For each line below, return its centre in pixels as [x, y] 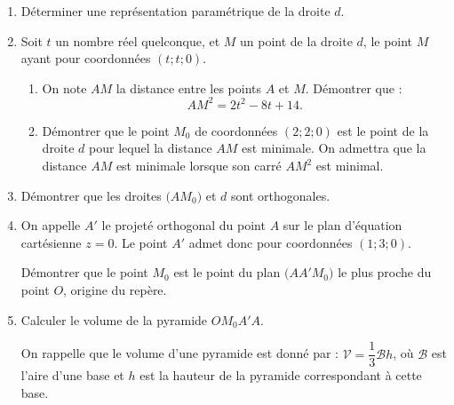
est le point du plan [227, 272]
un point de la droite [296, 40]
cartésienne [51, 242]
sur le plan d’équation [342, 225]
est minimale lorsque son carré [199, 166]
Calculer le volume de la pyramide [114, 319]
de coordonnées [236, 130]
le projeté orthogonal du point [183, 225]
